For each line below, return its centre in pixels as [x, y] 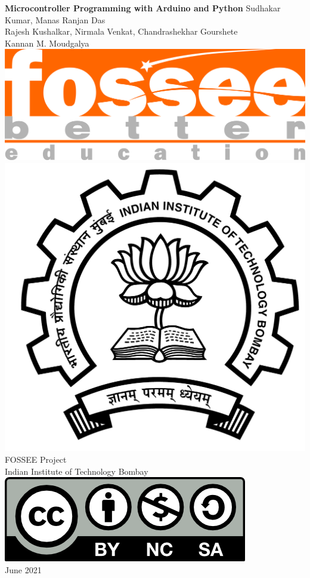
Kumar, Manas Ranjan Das [55, 19]
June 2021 [23, 569]
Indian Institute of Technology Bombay [77, 471]
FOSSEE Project [36, 459]
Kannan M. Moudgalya [47, 43]
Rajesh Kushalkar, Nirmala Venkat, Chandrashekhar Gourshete [121, 31]
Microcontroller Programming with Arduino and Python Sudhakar [143, 8]
